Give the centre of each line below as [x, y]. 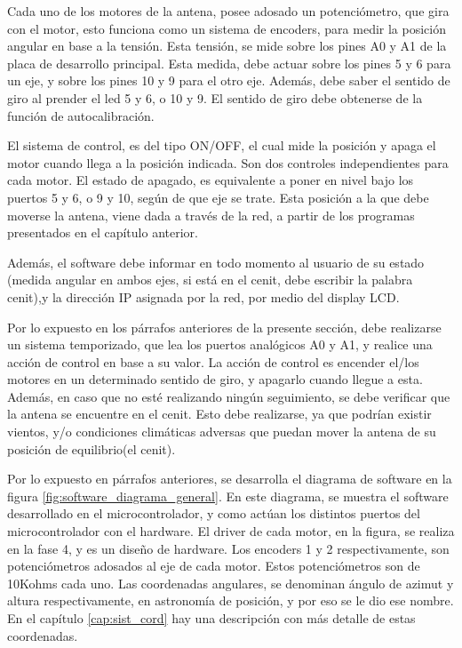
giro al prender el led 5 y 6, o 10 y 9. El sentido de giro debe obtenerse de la [215, 97]
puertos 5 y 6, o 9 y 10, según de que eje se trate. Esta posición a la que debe [218, 197]
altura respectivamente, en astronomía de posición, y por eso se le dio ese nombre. [231, 600]
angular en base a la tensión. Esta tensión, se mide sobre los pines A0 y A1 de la [227, 46]
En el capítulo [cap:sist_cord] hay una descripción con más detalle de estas [211, 618]
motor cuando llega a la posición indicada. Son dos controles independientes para [228, 162]
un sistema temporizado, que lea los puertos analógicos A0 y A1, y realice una [220, 344]
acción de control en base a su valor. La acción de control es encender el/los [213, 361]
